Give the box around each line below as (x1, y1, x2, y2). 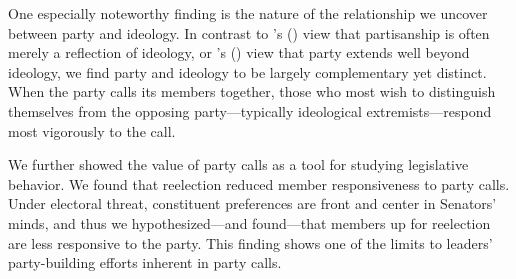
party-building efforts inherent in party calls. (8, 252, 282, 273)
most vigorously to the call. (8, 120, 176, 141)
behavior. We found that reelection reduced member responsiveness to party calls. (8, 173, 510, 194)
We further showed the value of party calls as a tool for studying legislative (8, 154, 469, 175)
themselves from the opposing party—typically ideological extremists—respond (8, 100, 492, 121)
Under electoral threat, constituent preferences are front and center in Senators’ (8, 193, 497, 214)
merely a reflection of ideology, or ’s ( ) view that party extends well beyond (8, 42, 470, 63)
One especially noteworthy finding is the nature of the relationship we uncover (8, 3, 488, 23)
